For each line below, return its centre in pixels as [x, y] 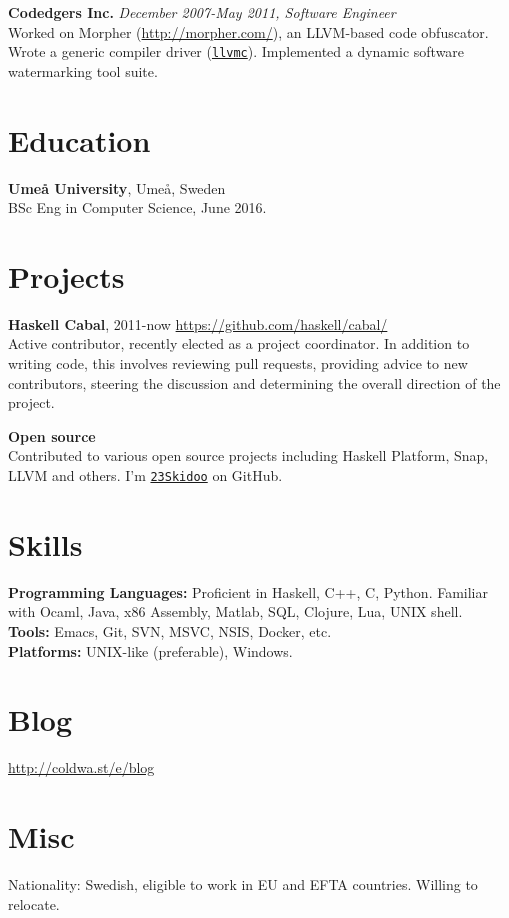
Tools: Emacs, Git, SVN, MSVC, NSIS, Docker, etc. [170, 631]
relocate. [34, 903]
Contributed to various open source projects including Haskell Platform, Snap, [248, 455]
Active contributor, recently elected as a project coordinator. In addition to [239, 343]
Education [79, 139]
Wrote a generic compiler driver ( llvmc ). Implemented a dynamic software [236, 51]
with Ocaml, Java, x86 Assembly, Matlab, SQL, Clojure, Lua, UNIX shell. [235, 611]
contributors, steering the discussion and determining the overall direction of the [254, 382]
